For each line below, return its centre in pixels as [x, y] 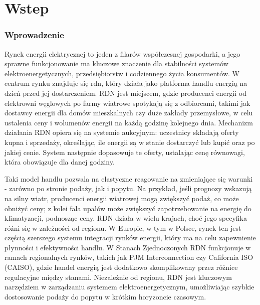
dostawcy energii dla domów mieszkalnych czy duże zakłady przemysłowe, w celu [129, 113]
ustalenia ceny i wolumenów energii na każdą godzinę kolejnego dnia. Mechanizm [129, 122]
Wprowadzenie [34, 35]
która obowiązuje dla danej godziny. [60, 162]
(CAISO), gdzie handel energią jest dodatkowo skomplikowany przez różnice [121, 267]
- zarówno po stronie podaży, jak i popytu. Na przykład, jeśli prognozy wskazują [128, 188]
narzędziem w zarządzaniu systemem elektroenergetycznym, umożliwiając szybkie [129, 287]
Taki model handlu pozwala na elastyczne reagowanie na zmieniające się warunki [129, 178]
